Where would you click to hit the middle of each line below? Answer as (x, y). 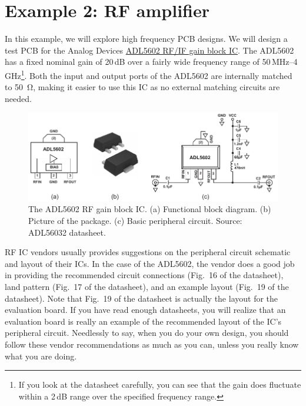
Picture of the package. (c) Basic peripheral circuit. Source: (135, 221)
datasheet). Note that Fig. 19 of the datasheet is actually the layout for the (142, 298)
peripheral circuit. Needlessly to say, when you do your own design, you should (147, 333)
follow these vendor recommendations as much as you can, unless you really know (152, 344)
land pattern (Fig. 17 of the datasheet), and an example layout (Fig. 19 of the (147, 287)
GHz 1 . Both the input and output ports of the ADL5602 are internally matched (149, 74)
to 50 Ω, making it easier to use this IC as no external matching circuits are (142, 87)
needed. (18, 98)
